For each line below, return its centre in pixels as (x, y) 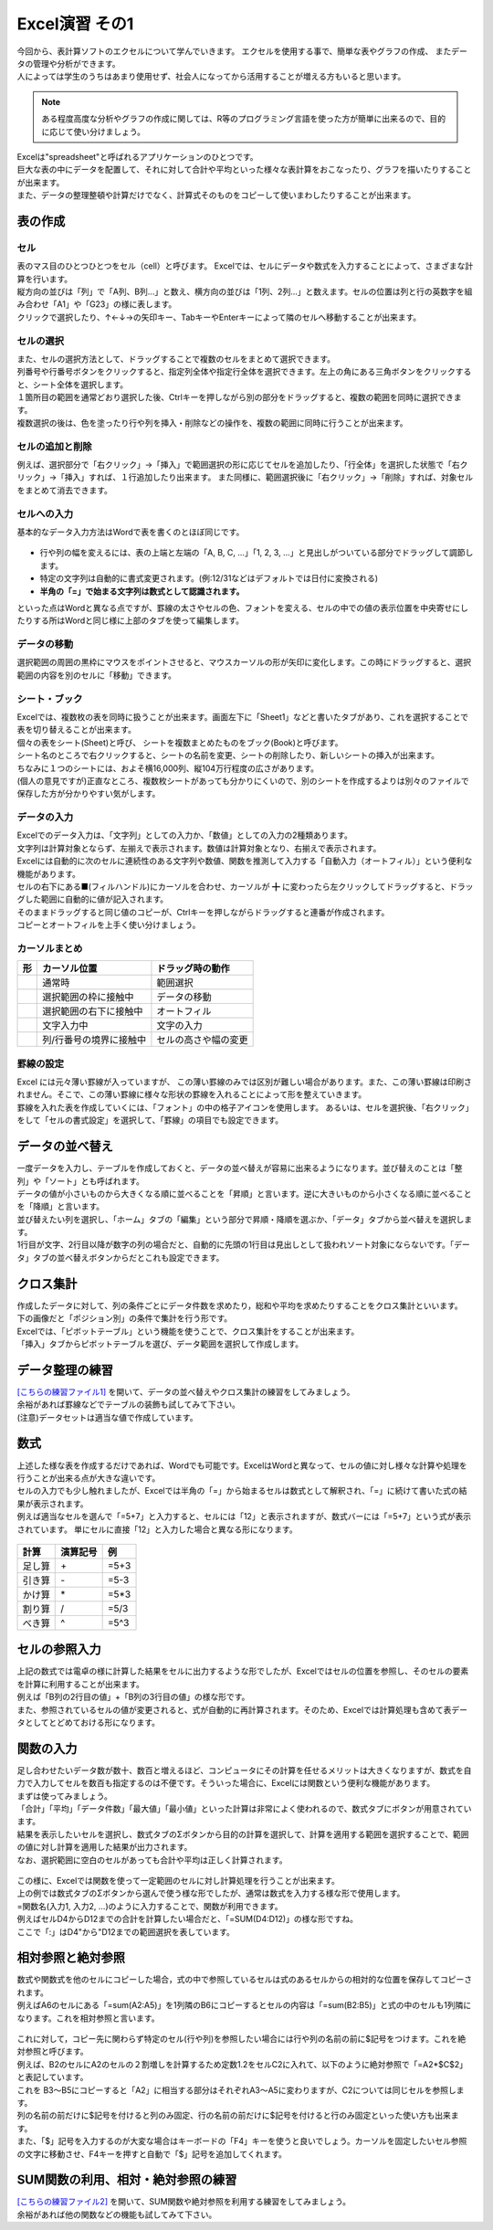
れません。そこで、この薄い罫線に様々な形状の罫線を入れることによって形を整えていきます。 (192, 1094)
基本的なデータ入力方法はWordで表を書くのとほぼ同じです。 (131, 532)
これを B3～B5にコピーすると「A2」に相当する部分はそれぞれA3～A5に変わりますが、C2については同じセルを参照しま (241, 2090)
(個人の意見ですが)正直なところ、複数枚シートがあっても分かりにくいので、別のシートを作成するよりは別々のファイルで (243, 780)
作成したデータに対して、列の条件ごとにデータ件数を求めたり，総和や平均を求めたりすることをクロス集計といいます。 (240, 1305)
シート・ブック (50, 699)
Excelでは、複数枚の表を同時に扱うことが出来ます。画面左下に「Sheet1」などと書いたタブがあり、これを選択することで (243, 716)
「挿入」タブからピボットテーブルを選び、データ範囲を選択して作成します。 (160, 1344)
